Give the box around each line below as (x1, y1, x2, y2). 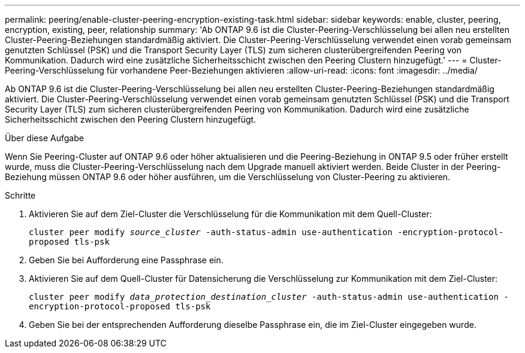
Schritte (5, 190, 36, 200)
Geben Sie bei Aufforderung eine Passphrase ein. (29, 255, 224, 265)
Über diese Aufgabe (5, 133, 84, 143)
